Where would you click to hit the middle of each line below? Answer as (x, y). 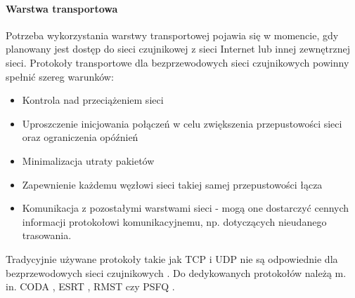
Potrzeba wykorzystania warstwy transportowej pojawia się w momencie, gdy (172, 35)
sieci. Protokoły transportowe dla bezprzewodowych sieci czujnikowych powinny (177, 62)
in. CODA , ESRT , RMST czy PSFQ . (90, 286)
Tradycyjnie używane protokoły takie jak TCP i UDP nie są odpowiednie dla (172, 258)
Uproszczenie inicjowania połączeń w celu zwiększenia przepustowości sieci (182, 123)
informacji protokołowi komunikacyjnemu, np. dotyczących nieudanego (174, 221)
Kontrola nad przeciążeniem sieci (93, 100)
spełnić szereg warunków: (60, 76)
